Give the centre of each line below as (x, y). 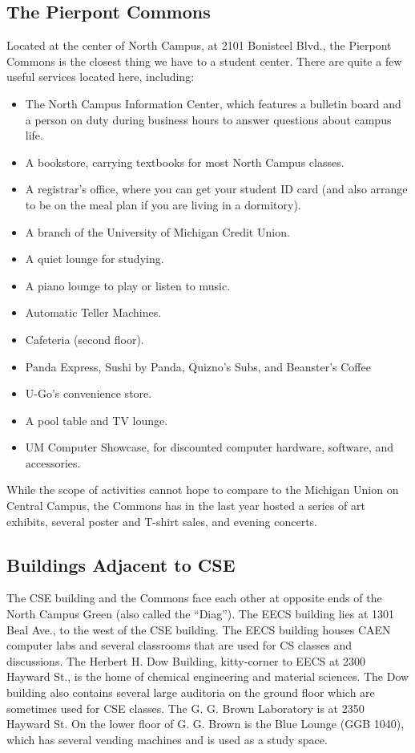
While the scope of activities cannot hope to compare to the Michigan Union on (203, 490)
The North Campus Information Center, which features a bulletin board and (213, 103)
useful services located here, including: (101, 77)
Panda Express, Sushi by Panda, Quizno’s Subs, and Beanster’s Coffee (198, 366)
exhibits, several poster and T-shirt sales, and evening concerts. (162, 521)
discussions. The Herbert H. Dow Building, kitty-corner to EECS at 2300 (186, 660)
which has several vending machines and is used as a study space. (167, 739)
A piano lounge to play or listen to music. (128, 285)
